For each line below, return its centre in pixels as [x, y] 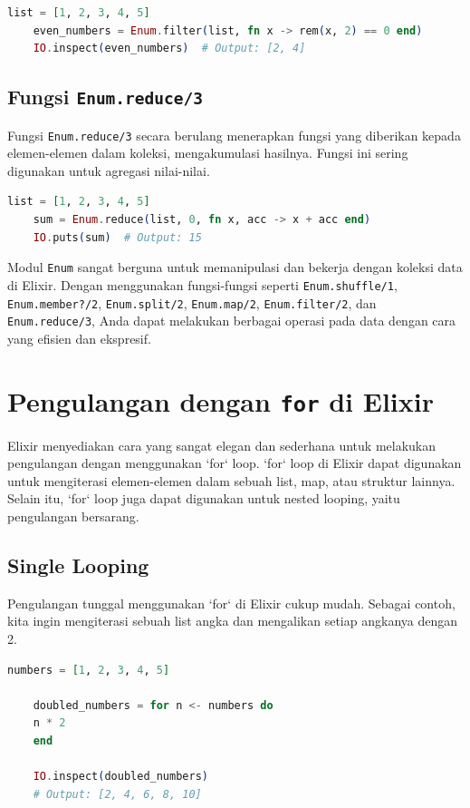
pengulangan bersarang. [73, 516]
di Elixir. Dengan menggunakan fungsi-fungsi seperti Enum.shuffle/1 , [202, 284]
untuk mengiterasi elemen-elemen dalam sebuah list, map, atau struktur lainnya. [231, 480]
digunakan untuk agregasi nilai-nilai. [109, 170]
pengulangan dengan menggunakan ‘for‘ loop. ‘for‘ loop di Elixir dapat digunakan [235, 463]
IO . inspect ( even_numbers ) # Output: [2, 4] [169, 49]
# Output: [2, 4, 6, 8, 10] [117, 794]
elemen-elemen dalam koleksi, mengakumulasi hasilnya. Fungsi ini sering [208, 153]
